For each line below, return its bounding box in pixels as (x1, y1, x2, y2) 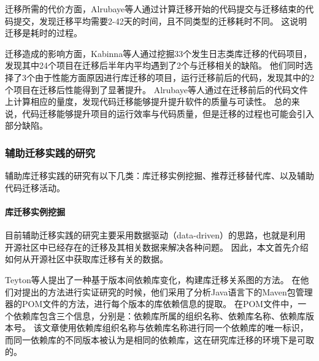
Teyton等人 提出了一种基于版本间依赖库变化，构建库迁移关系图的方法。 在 (5, 273, 301, 286)
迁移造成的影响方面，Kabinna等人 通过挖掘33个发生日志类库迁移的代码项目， (5, 47, 312, 59)
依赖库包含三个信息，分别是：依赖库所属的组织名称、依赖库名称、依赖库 (13, 309, 306, 322)
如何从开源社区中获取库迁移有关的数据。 (5, 253, 168, 265)
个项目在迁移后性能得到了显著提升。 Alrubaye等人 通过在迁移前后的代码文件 (5, 83, 308, 96)
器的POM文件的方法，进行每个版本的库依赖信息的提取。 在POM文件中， (5, 297, 298, 310)
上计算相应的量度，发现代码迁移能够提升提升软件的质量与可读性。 (5, 95, 271, 108)
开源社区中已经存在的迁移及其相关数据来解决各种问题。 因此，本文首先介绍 (5, 240, 309, 253)
